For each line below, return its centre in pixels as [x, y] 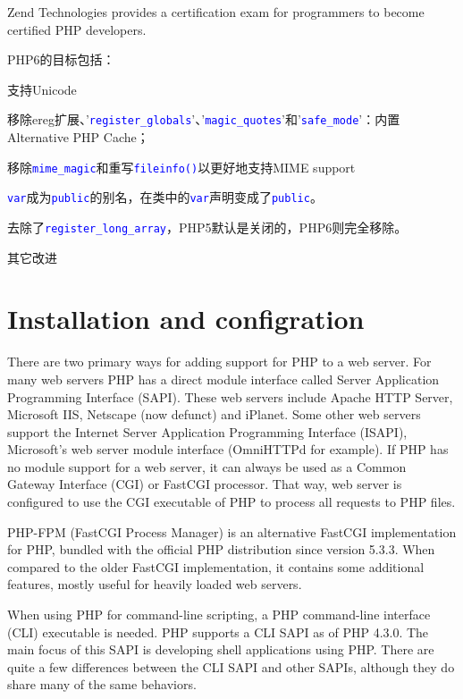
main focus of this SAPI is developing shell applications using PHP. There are [221, 649]
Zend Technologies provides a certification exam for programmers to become [216, 12]
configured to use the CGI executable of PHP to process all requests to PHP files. [231, 502]
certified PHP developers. [77, 29]
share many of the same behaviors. [102, 684]
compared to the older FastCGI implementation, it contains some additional [216, 566]
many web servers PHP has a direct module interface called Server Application [223, 379]
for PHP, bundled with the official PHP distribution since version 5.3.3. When [221, 549]
